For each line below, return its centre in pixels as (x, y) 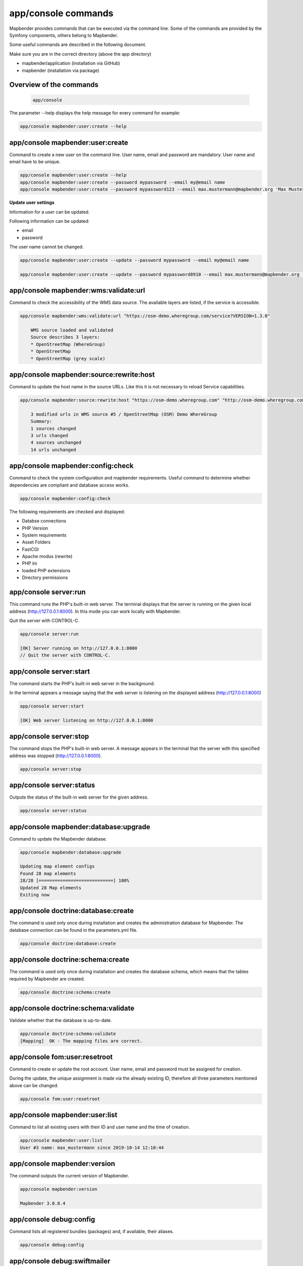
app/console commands (61, 13)
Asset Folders (36, 542)
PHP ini (30, 563)
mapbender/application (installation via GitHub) (71, 63)
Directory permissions (45, 578)
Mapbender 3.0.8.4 (43, 1203)
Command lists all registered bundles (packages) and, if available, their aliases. (92, 1232)
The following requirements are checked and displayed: (67, 511)
